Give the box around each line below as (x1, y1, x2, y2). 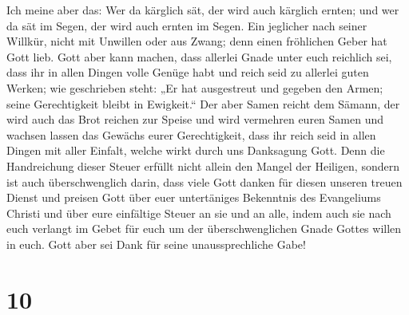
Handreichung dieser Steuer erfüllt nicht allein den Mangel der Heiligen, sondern (6, 157, 399, 174)
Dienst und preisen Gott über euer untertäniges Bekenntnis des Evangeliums (6, 189, 381, 206)
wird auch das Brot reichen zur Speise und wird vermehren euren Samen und (6, 111, 384, 128)
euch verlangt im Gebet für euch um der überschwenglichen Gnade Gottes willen (6, 220, 402, 237)
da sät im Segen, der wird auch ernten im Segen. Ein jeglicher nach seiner (6, 17, 367, 33)
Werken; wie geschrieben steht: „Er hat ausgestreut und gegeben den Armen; (6, 79, 383, 96)
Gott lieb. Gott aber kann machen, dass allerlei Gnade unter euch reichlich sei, (6, 48, 392, 65)
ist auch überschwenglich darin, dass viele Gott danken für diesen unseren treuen (6, 173, 403, 190)
